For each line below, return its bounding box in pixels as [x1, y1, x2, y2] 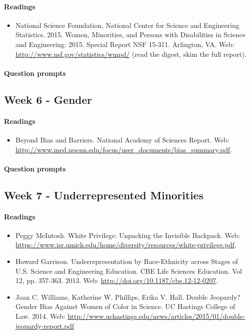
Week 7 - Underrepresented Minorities [4, 187, 204, 202]
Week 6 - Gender [4, 92, 92, 107]
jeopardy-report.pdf [15, 320, 74, 331]
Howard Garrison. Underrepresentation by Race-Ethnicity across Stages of [15, 256, 238, 266]
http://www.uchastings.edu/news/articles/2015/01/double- [68, 311, 245, 321]
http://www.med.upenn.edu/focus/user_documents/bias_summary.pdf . [15, 144, 232, 154]
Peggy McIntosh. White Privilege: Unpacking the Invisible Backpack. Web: [15, 230, 240, 240]
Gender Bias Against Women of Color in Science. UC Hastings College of [15, 301, 235, 311]
